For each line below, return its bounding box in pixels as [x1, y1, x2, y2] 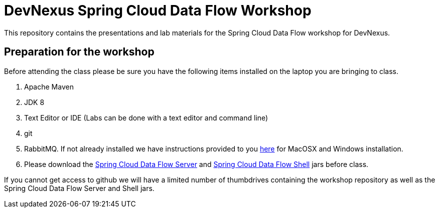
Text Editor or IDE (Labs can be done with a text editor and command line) [24, 113, 268, 122]
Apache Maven [24, 82, 74, 91]
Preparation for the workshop [4, 45, 155, 58]
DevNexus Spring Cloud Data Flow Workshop [4, 2, 312, 19]
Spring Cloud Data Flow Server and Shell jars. [4, 183, 155, 192]
